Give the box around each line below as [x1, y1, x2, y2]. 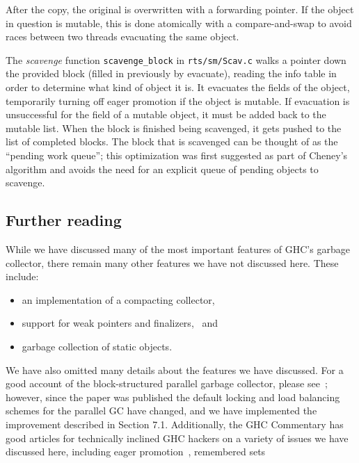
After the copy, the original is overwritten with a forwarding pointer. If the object [6, 2, 354, 16]
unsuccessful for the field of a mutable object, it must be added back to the [6, 107, 326, 122]
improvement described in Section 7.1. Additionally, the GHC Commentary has [6, 416, 344, 431]
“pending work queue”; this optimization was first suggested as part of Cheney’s [6, 148, 348, 162]
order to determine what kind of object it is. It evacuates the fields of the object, [6, 80, 350, 95]
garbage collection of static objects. [22, 339, 173, 353]
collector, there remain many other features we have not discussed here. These [6, 255, 339, 270]
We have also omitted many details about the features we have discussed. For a [6, 362, 344, 377]
